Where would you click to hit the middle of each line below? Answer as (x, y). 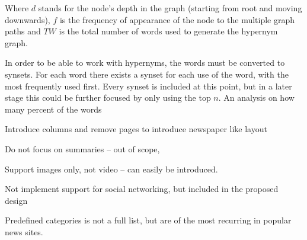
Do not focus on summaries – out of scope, (82, 148)
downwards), (28, 19)
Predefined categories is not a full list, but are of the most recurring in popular (148, 220)
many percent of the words (53, 109)
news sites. (24, 231)
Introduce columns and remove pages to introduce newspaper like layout (136, 129)
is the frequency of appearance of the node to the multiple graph (177, 19)
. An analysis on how (256, 97)
